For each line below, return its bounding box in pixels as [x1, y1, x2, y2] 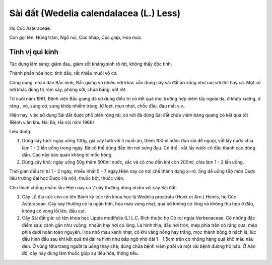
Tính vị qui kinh [9, 47, 59, 56]
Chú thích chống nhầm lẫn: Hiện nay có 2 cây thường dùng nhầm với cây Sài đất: [9, 184, 177, 190]
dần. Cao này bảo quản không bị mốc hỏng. [22, 152, 113, 158]
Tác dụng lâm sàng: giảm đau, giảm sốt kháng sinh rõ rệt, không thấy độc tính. [9, 61, 172, 67]
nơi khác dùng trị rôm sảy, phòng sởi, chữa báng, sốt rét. [9, 86, 127, 93]
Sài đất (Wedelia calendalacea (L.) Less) [9, 8, 181, 19]
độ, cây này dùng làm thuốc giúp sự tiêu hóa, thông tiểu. [22, 250, 140, 256]
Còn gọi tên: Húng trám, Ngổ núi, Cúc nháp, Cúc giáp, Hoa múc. [9, 34, 143, 40]
